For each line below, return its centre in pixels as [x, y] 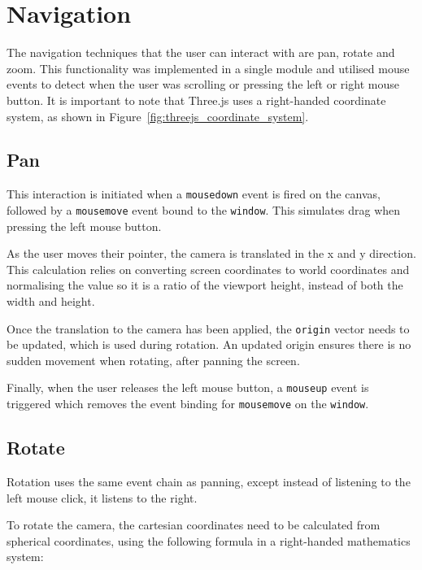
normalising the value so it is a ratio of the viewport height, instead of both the [205, 285]
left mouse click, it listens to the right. [102, 497]
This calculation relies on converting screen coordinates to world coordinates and [208, 269]
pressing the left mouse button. [84, 226]
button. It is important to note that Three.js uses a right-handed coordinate [196, 100]
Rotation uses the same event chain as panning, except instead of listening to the [209, 481]
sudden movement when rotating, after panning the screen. [153, 360]
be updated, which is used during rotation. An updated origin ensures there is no [209, 344]
